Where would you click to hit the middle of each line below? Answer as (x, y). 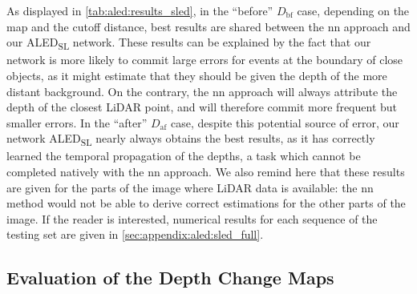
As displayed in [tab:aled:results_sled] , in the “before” (140, 10)
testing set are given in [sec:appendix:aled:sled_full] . (135, 234)
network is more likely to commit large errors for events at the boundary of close (205, 60)
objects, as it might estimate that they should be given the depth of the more (197, 75)
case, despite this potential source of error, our (285, 122)
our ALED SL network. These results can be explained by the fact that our (189, 43)
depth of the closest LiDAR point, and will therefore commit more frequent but (202, 107)
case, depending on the (353, 10)
